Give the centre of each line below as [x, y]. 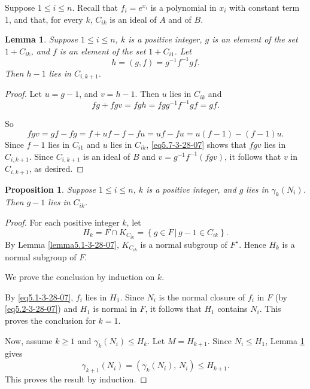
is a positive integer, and [191, 189]
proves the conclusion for [50, 320]
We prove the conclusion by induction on [80, 277]
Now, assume [29, 340]
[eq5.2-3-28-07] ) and [41, 309]
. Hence [253, 244]
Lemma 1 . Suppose [42, 39]
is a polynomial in [183, 7]
